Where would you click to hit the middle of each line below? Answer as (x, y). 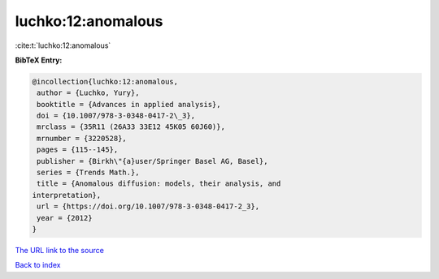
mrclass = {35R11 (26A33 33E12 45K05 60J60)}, (131, 127)
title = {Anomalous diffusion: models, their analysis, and (159, 184)
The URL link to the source (60, 250)
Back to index (38, 265)
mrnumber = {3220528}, (82, 138)
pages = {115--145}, (78, 150)
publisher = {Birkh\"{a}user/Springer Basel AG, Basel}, (152, 161)
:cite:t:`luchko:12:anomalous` (63, 45)
